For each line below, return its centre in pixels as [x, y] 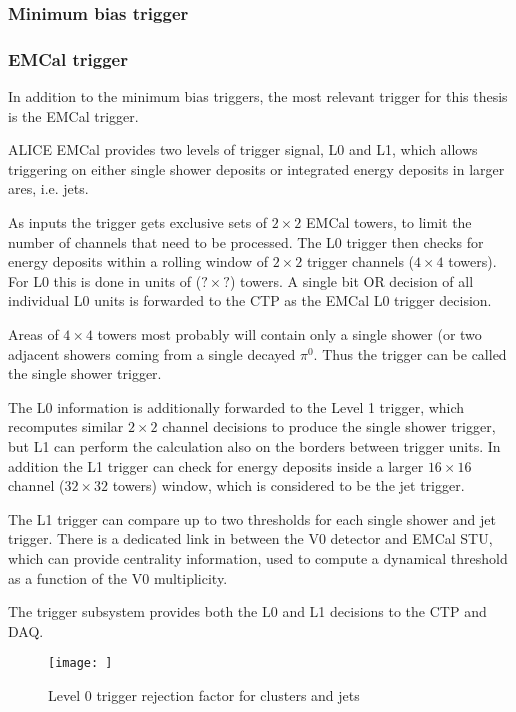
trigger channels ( [360, 261]
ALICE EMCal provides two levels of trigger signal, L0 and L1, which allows [243, 149]
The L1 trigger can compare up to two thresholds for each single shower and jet [252, 518]
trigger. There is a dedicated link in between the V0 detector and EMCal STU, [250, 538]
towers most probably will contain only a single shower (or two [289, 334]
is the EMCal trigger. [73, 115]
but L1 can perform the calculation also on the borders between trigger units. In [254, 445]
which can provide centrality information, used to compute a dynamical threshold [258, 557]
